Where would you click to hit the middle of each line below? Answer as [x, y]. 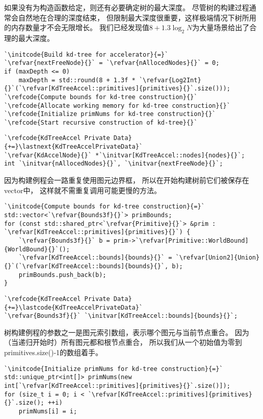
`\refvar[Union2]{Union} [218, 258]
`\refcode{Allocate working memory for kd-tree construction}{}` [117, 106]
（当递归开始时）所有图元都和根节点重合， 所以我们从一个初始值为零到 [123, 342]
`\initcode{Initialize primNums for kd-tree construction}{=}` [114, 369]
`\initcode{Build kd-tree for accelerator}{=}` [86, 54]
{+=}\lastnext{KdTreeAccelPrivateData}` [74, 147]
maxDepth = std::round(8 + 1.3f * [77, 80]
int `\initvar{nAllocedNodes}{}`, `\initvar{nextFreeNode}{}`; [114, 164]
